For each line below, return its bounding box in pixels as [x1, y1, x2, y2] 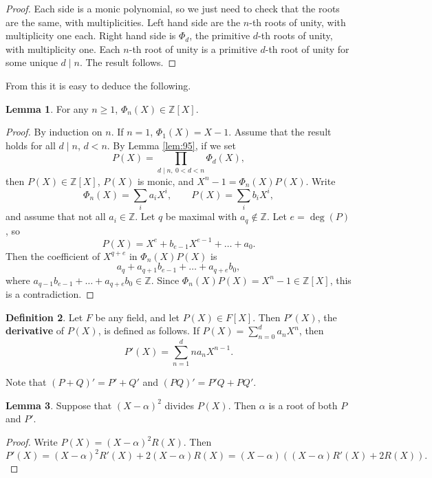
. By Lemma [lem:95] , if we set [107, 138, 236, 152]
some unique [6, 55, 58, 69]
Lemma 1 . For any [6, 101, 89, 116]
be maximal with [165, 209, 237, 224]
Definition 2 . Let [6, 309, 83, 324]
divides [164, 398, 194, 412]
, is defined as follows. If [98, 323, 199, 338]
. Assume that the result [228, 124, 332, 139]
